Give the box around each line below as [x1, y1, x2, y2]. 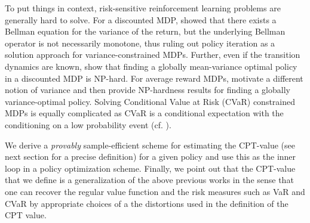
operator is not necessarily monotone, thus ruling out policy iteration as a [5, 36, 275, 49]
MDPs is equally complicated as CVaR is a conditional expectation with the [5, 107, 284, 119]
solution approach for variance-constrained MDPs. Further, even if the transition [5, 48, 300, 61]
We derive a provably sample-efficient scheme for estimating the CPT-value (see [5, 138, 295, 151]
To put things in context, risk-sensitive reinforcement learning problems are [5, 2, 281, 14]
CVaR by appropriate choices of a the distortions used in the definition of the [5, 197, 288, 209]
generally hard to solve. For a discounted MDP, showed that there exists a [5, 13, 277, 26]
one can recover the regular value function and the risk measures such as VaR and [5, 185, 305, 197]
